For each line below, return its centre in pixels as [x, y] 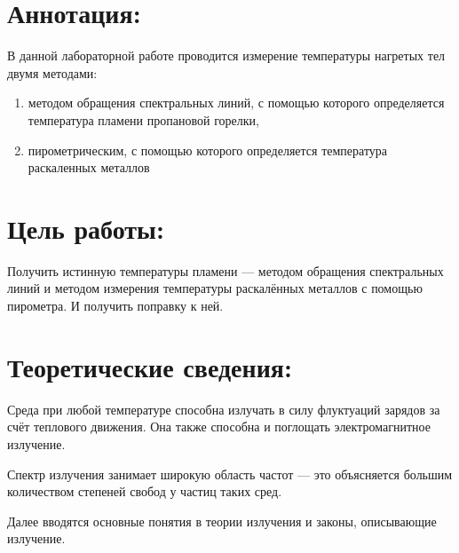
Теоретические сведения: [150, 366]
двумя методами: [52, 72]
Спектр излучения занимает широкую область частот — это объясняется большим [230, 474]
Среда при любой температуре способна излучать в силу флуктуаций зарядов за [224, 409]
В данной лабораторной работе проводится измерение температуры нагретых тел [226, 55]
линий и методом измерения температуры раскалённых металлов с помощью [215, 288]
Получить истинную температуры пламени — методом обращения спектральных [226, 270]
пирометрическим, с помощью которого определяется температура [208, 150]
